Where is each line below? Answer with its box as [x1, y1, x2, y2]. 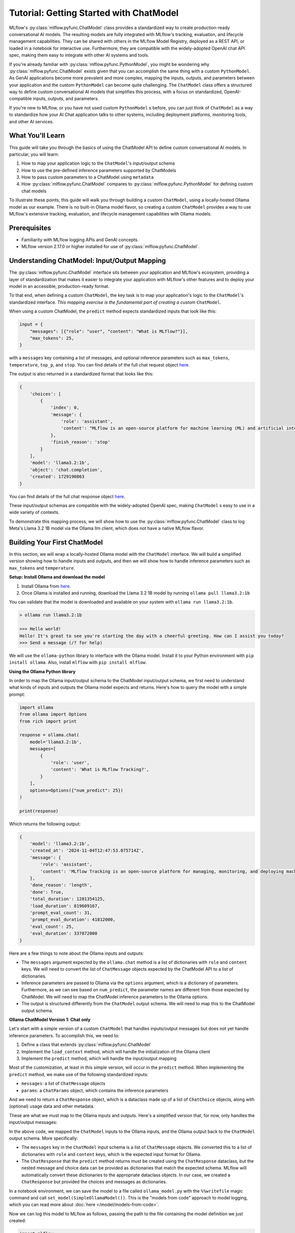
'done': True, [29, 889, 64, 895]
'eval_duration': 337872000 [29, 931, 98, 937]
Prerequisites [9, 223, 51, 232]
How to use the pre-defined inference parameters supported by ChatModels [21, 167, 177, 173]
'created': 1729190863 [29, 474, 85, 479]
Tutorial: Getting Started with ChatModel [9, 7, 179, 18]
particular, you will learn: [9, 151, 59, 157]
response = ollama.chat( [19, 732, 80, 738]
